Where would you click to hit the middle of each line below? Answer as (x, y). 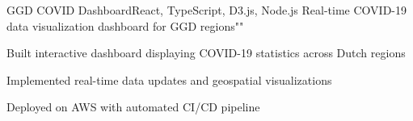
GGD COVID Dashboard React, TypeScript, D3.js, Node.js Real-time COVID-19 (207, 10)
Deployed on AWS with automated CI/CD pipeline (133, 107)
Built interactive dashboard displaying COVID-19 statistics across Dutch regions (206, 53)
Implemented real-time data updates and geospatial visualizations (169, 79)
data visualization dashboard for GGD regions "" (125, 25)
